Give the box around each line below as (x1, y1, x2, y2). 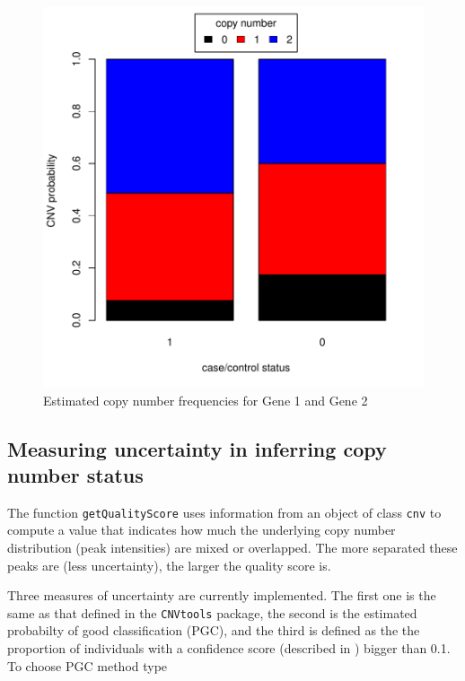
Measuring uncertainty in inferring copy (7, 434, 387, 462)
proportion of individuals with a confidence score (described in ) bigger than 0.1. (7, 639, 451, 658)
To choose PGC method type (7, 656, 168, 675)
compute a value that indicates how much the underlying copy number (7, 520, 396, 539)
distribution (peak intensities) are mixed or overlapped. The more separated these (7, 538, 458, 557)
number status (7, 460, 144, 488)
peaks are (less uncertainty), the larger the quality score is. (7, 555, 331, 574)
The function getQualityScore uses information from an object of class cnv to (7, 502, 442, 521)
